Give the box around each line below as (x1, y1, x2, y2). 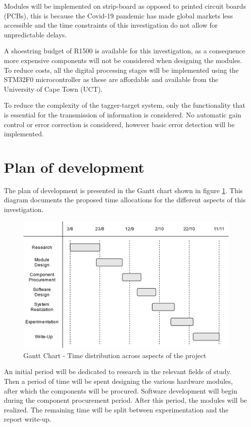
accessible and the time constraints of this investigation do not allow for (4, 20, 218, 30)
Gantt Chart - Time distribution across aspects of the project (23, 350, 206, 360)
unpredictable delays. (4, 29, 67, 39)
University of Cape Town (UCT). (4, 83, 103, 94)
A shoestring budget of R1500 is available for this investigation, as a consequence (4, 46, 246, 56)
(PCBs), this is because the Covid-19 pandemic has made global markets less (4, 10, 233, 20)
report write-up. (4, 414, 51, 424)
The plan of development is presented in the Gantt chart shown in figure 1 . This (4, 185, 243, 195)
